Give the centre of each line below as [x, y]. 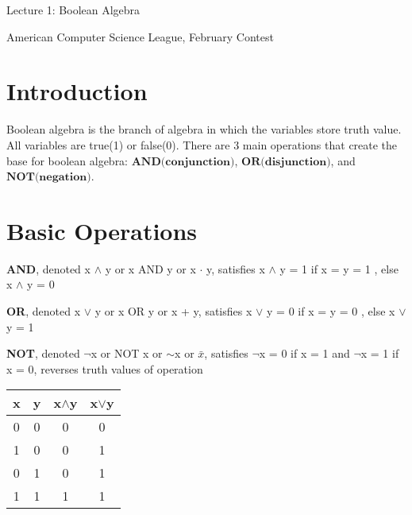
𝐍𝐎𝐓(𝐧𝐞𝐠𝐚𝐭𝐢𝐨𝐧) [49, 178]
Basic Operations [102, 230]
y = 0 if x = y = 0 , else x [331, 311]
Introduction [77, 91]
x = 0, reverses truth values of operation [105, 368]
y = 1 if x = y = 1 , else [339, 268]
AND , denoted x [48, 268]
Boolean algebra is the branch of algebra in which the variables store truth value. [204, 129]
